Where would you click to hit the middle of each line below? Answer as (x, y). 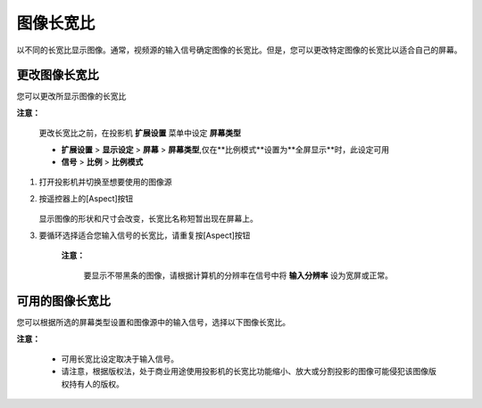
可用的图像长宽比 (63, 302)
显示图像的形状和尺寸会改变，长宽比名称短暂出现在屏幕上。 (148, 219)
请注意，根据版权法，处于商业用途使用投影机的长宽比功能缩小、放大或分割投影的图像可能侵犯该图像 (245, 371)
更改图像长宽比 (58, 75)
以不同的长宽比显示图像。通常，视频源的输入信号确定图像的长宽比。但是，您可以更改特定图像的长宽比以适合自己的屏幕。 (239, 50)
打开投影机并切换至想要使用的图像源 (105, 182)
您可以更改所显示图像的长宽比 (71, 96)
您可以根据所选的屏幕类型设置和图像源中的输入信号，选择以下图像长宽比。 (153, 322)
